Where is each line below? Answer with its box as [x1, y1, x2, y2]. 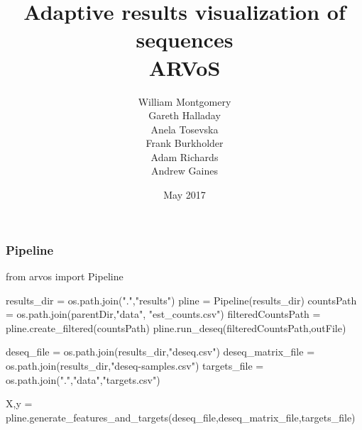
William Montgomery [138, 94, 231, 109]
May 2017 [163, 187, 206, 202]
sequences [136, 25, 234, 54]
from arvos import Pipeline [6, 268, 124, 283]
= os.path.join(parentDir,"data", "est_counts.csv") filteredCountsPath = [6, 307, 321, 321]
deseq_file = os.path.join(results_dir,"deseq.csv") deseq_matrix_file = [6, 344, 315, 359]
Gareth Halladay [148, 108, 221, 123]
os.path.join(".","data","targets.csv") [6, 372, 160, 387]
